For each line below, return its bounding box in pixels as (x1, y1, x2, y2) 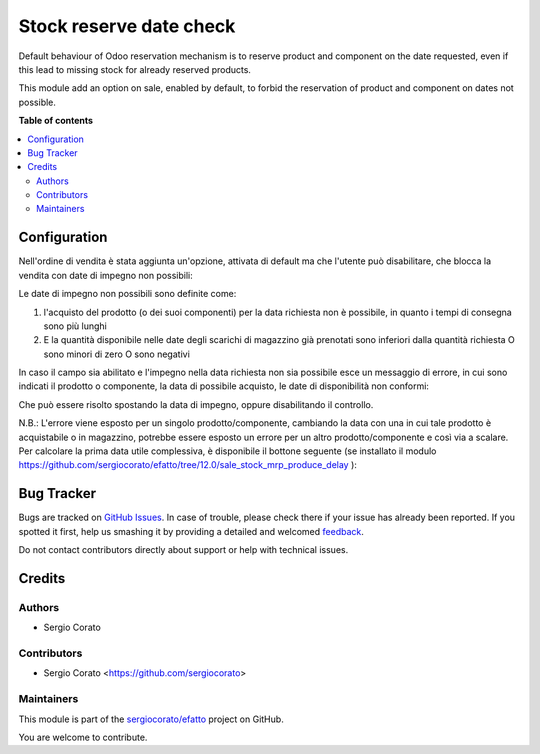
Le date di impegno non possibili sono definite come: (18, 288, 237, 300)
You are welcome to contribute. (18, 731, 148, 743)
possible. (18, 96, 57, 108)
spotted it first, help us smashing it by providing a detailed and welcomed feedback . (18, 525, 365, 537)
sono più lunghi (43, 320, 107, 332)
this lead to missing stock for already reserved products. (18, 63, 252, 75)
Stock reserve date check (18, 15, 236, 37)
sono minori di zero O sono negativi (43, 348, 190, 360)
